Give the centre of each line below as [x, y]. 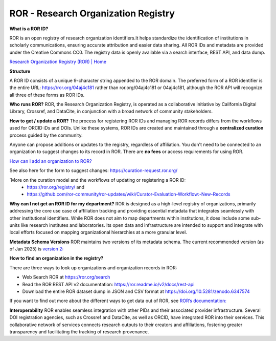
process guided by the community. [46, 135]
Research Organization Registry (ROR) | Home [58, 62]
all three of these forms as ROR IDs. [47, 95]
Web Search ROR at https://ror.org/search [66, 277]
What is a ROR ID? [29, 29]
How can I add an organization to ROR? [51, 161]
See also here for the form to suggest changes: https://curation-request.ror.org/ [94, 170]
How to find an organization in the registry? [56, 258]
